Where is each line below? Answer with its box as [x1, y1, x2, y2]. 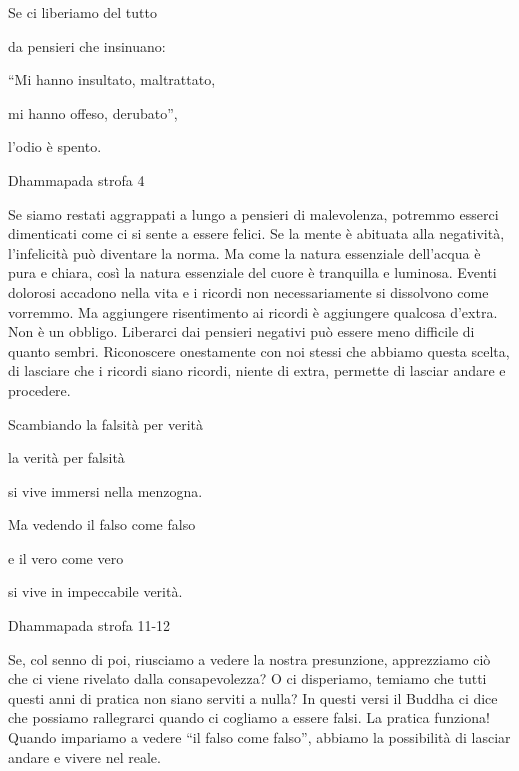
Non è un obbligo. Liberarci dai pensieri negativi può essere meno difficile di [8, 321, 475, 342]
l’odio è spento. [8, 136, 102, 157]
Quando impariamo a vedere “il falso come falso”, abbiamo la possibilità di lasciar [8, 727, 511, 748]
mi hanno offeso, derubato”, [8, 102, 178, 123]
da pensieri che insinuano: [8, 35, 166, 56]
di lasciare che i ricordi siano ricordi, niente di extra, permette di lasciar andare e [8, 360, 506, 381]
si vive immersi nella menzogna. [8, 480, 203, 501]
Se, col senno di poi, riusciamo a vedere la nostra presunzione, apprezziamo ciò [8, 648, 491, 669]
